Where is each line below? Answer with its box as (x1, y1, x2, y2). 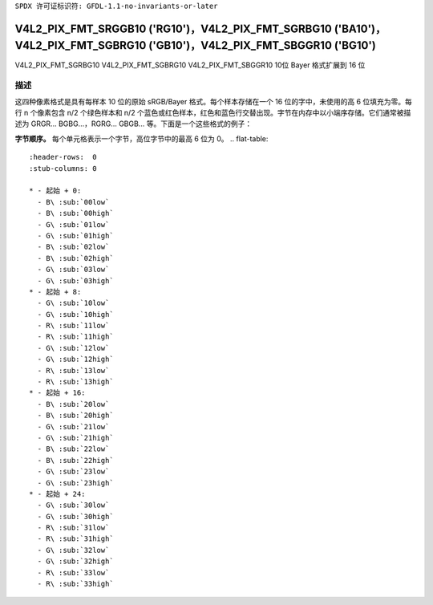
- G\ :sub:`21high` (37, 433, 114, 442)
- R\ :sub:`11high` (37, 332, 114, 341)
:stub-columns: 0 (29, 164, 97, 173)
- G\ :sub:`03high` (37, 276, 114, 285)
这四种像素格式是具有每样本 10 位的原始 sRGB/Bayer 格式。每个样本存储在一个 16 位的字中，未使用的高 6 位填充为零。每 (14, 96, 412, 106)
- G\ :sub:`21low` (37, 422, 110, 431)
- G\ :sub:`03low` (37, 265, 110, 274)
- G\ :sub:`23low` (37, 467, 110, 477)
